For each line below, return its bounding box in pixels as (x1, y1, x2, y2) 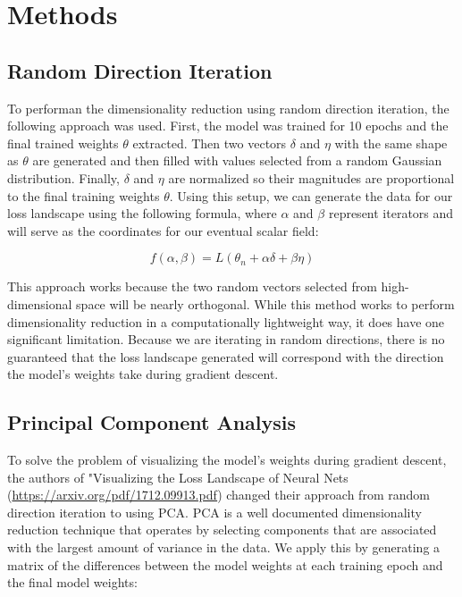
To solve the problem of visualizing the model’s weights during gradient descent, (7, 450, 447, 469)
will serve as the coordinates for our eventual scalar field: (7, 221, 319, 240)
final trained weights (7, 133, 119, 152)
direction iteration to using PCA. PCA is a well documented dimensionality (7, 502, 422, 521)
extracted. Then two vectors (132, 133, 287, 152)
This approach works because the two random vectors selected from (7, 277, 377, 296)
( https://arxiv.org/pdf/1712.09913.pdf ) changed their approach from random (7, 485, 430, 504)
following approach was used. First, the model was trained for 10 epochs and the (7, 116, 449, 135)
